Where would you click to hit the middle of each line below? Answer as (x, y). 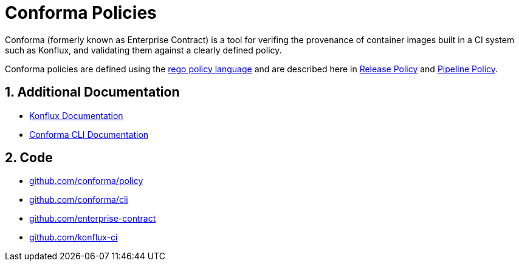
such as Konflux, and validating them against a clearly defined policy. (143, 50)
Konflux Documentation (76, 115)
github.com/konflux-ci (74, 237)
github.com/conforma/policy (86, 181)
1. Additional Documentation (92, 92)
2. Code (29, 158)
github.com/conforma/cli (79, 200)
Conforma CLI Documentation (89, 134)
